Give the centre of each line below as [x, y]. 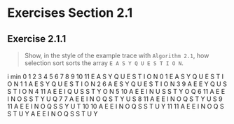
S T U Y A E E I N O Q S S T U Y [53, 114]
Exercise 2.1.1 [37, 39]
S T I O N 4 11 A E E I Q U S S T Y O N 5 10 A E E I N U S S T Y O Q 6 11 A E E [116, 91]
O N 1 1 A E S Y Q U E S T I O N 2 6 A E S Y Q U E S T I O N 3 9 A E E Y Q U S [117, 84]
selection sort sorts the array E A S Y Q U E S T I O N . [104, 63]
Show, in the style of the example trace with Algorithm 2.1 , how [117, 55]
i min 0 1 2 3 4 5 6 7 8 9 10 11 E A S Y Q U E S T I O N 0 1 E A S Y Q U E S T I [116, 76]
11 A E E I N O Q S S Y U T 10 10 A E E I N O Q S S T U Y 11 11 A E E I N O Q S [116, 106]
